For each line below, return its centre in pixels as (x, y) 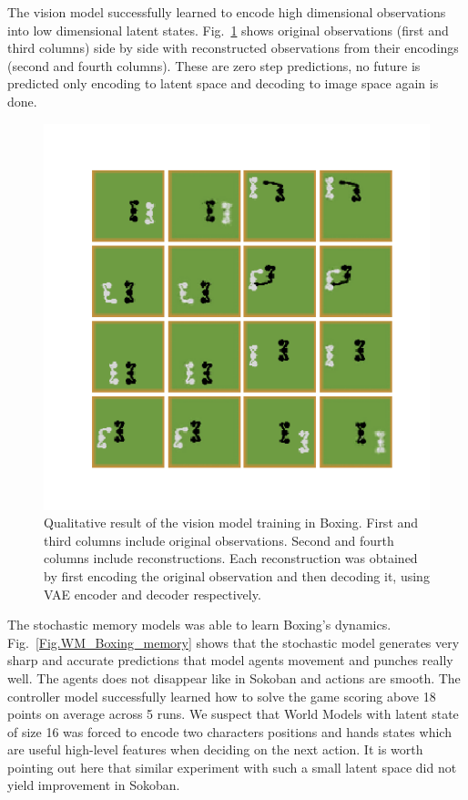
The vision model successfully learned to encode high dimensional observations (227, 12)
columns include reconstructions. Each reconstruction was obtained (231, 558)
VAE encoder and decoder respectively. (153, 594)
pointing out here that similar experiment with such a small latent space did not (232, 767)
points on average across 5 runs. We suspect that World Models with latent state (233, 714)
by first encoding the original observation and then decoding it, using (237, 575)
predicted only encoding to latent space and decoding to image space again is (223, 83)
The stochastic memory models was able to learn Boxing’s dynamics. (199, 625)
